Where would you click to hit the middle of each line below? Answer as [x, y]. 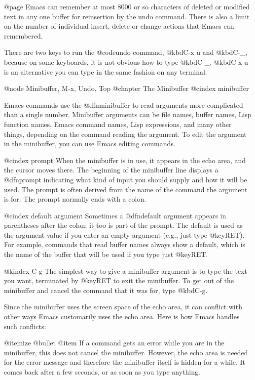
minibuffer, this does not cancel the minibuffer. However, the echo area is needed [126, 352]
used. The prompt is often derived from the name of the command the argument [126, 189]
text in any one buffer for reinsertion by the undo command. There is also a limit [127, 16]
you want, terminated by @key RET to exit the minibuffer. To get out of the [119, 280]
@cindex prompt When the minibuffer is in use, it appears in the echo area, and [125, 160]
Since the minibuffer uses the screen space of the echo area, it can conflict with [123, 307]
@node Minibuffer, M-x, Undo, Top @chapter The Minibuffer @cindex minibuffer [127, 88]
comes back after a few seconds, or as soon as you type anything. [102, 372]
